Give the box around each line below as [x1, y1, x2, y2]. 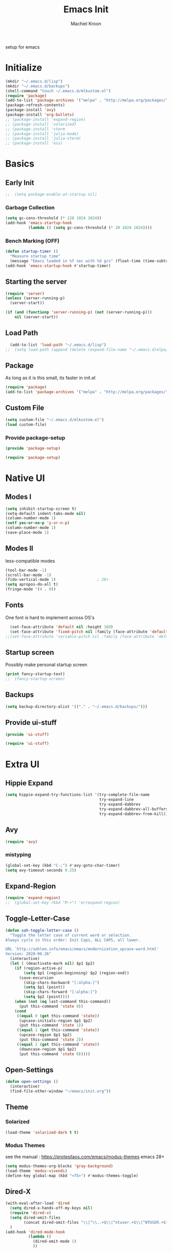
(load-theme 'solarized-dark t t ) [5, 1130, 79, 1135]
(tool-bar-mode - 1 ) [5, 568, 47, 573]
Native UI [5, 472, 45, 484]
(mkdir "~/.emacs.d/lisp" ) [5, 78, 63, 84]
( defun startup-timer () [5, 249, 58, 254]
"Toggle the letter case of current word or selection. [10, 932, 132, 938]
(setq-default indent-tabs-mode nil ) [5, 511, 86, 516]
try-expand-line [99, 797, 134, 802]
